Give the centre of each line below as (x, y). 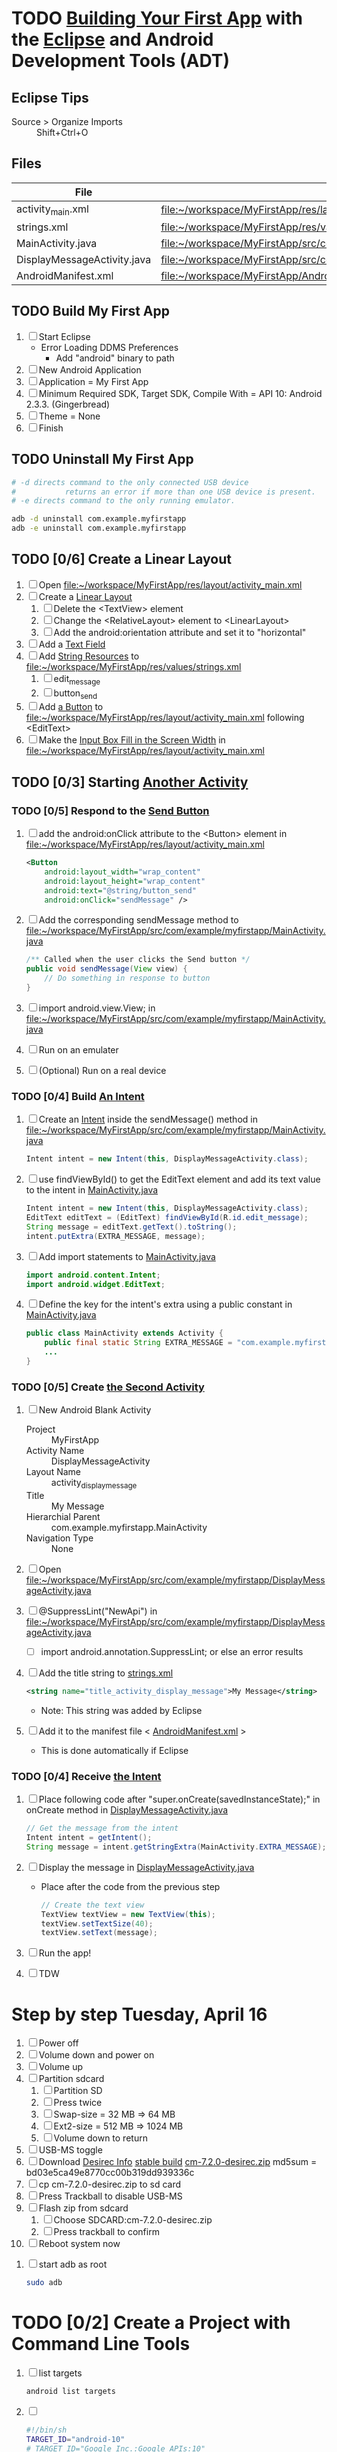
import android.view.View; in (97, 1008)
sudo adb (44, 2283)
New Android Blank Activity (95, 1410)
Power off (58, 2043)
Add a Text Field (72, 644)
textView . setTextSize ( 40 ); (97, 1923)
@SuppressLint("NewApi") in (98, 1611)
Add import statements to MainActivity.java (127, 1256)
